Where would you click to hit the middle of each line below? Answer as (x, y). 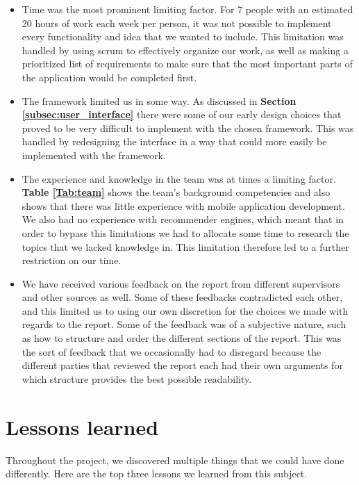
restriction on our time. (72, 260)
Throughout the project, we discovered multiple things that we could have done (175, 460)
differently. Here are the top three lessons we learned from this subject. (157, 474)
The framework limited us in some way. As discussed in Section (159, 100)
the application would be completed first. (109, 77)
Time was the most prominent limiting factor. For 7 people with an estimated (187, 9)
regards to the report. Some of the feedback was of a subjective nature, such (184, 324)
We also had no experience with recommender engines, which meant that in (183, 219)
